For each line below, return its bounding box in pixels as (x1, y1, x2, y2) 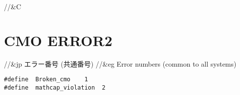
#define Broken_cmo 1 (4, 76, 88, 83)
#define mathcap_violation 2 (4, 84, 106, 91)
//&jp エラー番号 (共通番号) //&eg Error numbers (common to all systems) (4, 58, 237, 69)
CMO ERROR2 (4, 30, 112, 50)
